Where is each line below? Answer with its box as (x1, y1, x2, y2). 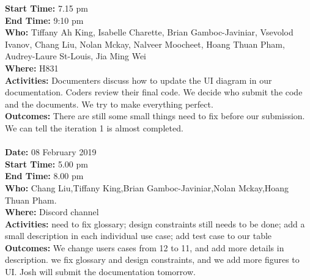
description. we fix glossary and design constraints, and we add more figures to (5, 253, 300, 266)
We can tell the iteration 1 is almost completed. (5, 121, 183, 134)
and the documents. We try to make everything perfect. (5, 97, 213, 110)
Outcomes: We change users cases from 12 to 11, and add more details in (5, 241, 284, 254)
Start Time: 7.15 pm (5, 2, 88, 14)
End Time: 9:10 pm (5, 13, 84, 26)
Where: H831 (5, 61, 59, 74)
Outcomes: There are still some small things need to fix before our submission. (5, 109, 305, 122)
